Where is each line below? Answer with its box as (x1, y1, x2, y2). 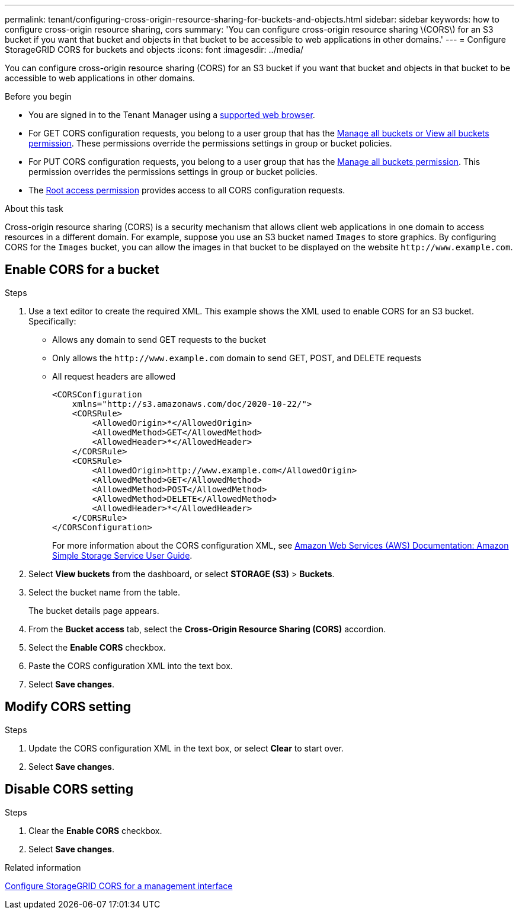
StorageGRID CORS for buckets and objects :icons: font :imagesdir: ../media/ (5, 44, 303, 55)
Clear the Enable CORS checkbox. (28, 825, 162, 836)
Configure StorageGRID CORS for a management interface (5, 880, 233, 891)
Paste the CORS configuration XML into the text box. (28, 660, 233, 671)
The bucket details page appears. (28, 605, 159, 616)
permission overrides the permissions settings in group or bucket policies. (28, 167, 318, 177)
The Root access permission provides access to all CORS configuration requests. (28, 185, 345, 195)
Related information (5, 862, 81, 872)
